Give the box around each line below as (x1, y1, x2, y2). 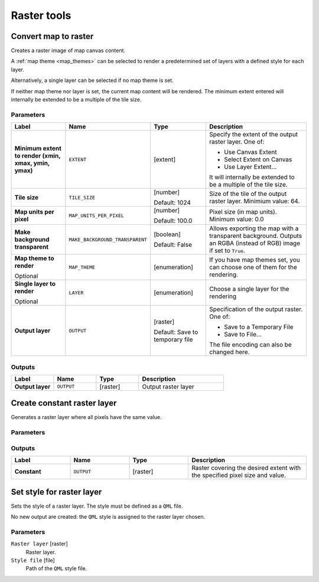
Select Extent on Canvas (224, 155, 292, 164)
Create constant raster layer (11, 398, 117, 408)
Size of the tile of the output (209, 189, 287, 198)
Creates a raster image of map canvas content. (11, 47, 126, 54)
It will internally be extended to (209, 173, 295, 181)
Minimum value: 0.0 (209, 215, 264, 224)
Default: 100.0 (154, 217, 193, 225)
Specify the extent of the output (209, 130, 298, 139)
